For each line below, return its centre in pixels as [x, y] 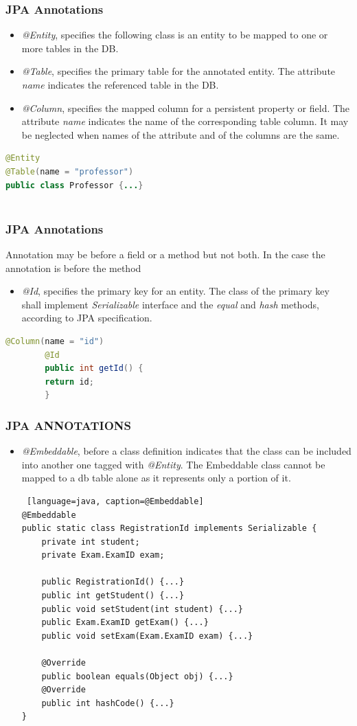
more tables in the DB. [70, 48]
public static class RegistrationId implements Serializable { [169, 529]
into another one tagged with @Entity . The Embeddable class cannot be [173, 464]
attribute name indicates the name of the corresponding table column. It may [185, 121]
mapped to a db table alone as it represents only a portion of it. [156, 478]
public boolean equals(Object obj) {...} [137, 676]
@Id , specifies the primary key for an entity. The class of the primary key [175, 291]
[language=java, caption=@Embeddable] [115, 501]
